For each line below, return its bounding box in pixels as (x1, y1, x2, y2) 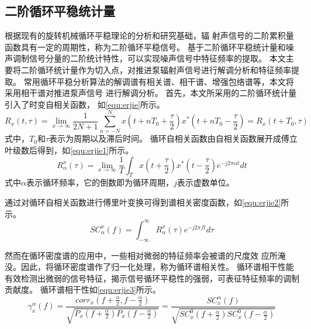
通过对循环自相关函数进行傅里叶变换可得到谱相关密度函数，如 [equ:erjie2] (5, 196, 281, 208)
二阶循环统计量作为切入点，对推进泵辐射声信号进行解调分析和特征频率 (20, 63, 291, 76)
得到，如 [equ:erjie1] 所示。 (37, 144, 134, 156)
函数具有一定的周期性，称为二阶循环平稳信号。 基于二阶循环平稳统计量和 (5, 40, 286, 53)
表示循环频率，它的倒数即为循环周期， (26, 176, 174, 189)
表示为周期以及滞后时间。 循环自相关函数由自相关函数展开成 (49, 132, 281, 145)
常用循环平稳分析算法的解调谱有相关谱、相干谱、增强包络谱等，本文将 (23, 75, 294, 87)
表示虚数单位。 (177, 176, 234, 189)
